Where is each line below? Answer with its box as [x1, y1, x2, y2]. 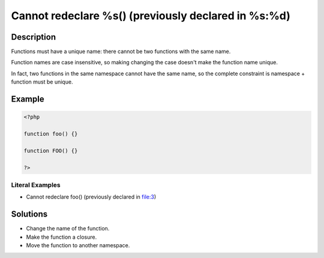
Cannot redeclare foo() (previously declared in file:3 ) [26, 193, 156, 201]
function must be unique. [11, 78, 73, 85]
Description [11, 32, 56, 42]
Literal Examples [11, 180, 61, 189]
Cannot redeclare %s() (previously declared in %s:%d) [11, 9, 291, 22]
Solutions [11, 209, 48, 220]
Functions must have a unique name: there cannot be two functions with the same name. [11, 48, 231, 55]
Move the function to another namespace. [26, 242, 130, 249]
